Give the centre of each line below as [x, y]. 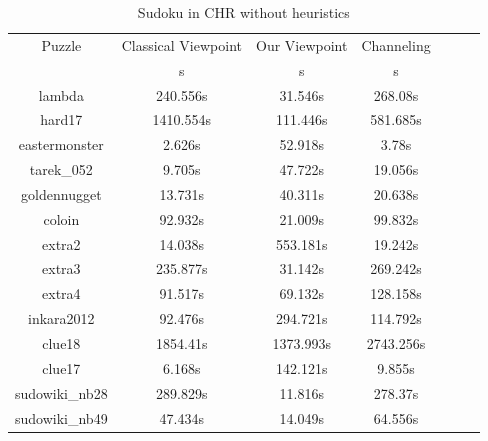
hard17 [61, 119]
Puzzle [61, 44]
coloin [61, 218]
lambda [61, 94]
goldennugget [61, 193]
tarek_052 [61, 169]
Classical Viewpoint [181, 44]
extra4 [61, 293]
